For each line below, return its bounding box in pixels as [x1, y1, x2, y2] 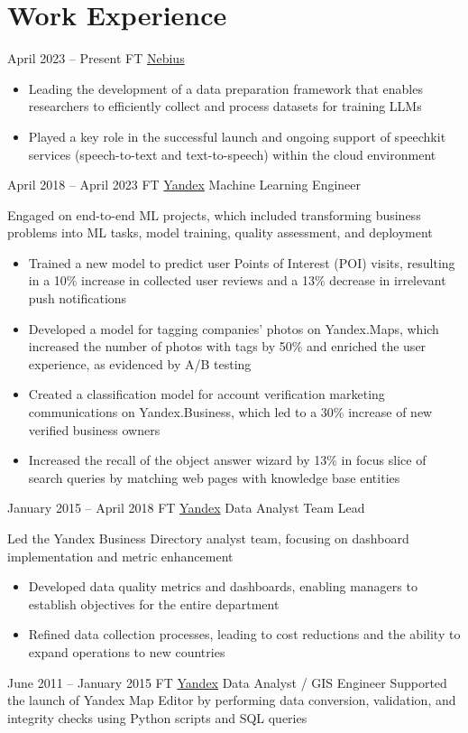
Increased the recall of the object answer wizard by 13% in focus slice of [28, 450, 427, 469]
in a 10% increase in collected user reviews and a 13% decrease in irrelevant [28, 271, 446, 290]
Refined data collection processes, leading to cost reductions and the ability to [28, 625, 461, 644]
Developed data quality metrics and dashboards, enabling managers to [28, 577, 418, 596]
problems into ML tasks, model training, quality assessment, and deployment [7, 223, 433, 242]
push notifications [28, 289, 127, 308]
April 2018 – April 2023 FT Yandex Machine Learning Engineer [7, 175, 362, 194]
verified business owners [28, 420, 161, 439]
